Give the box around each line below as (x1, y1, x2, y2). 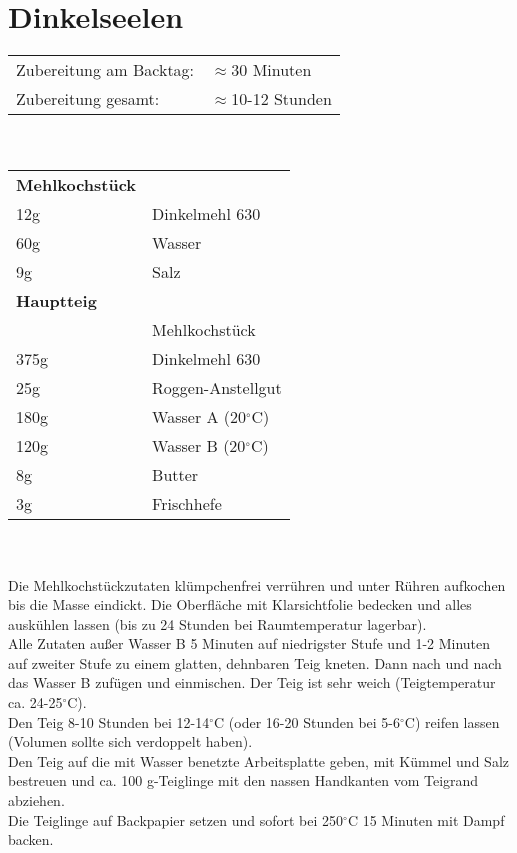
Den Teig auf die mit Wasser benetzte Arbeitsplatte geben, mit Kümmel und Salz (8, 750, 509, 771)
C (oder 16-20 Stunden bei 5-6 (214, 711, 401, 732)
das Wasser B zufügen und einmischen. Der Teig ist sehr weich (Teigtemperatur (8, 672, 496, 693)
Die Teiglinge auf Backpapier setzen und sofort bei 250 (8, 809, 344, 830)
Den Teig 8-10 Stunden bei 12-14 (8, 711, 210, 732)
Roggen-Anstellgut (152, 376, 282, 400)
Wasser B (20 (152, 434, 246, 458)
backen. (8, 829, 54, 850)
